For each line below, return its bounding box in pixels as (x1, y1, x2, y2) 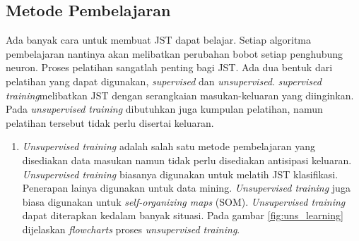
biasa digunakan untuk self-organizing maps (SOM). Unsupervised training (22, 194, 346, 209)
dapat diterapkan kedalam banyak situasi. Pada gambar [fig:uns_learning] (22, 208, 343, 223)
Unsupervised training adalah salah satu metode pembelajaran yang (22, 139, 315, 154)
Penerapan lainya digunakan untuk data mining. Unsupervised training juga (22, 180, 351, 195)
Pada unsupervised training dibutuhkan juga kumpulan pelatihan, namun (6, 101, 323, 116)
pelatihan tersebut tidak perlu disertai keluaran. (6, 115, 214, 130)
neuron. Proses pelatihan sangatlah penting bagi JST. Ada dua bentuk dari (6, 60, 333, 75)
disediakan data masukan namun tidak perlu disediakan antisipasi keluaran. (22, 152, 352, 167)
